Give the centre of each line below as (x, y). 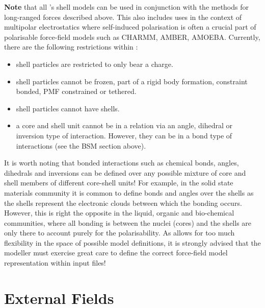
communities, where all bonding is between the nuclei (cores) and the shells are (128, 222)
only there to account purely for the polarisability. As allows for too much (120, 233)
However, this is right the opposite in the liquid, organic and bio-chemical (119, 213)
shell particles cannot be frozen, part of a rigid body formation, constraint (132, 81)
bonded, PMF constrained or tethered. (76, 91)
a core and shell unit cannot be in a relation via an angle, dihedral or (124, 125)
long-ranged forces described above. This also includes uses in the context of (123, 17)
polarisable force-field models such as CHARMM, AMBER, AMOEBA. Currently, (132, 37)
